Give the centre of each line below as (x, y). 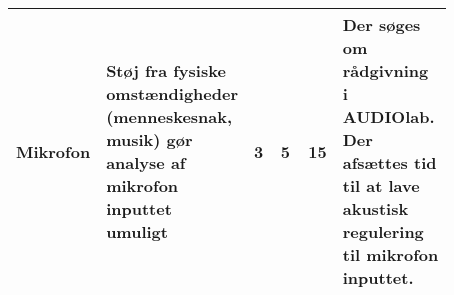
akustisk (375, 208)
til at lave (381, 185)
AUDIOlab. (388, 116)
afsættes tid (389, 162)
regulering (383, 231)
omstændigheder (172, 93)
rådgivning (385, 70)
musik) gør (149, 139)
